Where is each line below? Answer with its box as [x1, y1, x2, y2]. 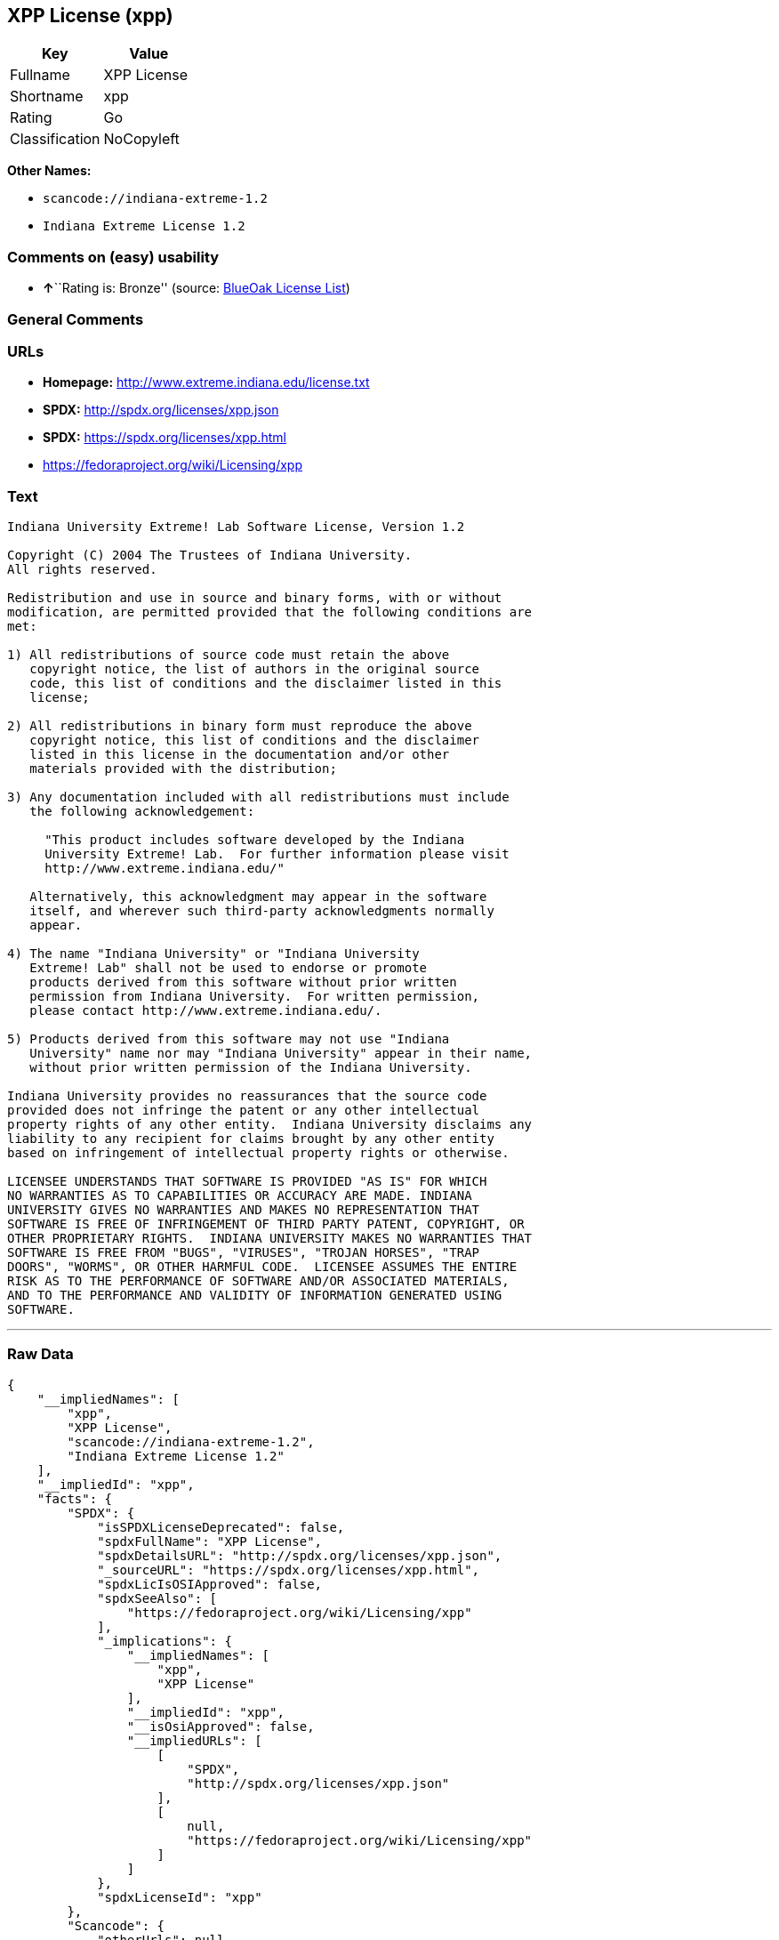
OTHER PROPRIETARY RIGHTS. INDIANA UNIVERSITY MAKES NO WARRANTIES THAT [7, 1231, 533, 1246]
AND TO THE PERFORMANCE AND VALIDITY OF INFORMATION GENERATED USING [7, 1288, 502, 1303]
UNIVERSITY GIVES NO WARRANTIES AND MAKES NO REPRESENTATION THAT [7, 1203, 480, 1218]
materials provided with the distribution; [29, 761, 337, 777]
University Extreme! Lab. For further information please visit [44, 847, 510, 862]
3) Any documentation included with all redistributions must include [7, 790, 510, 805]
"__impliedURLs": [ [126, 1733, 262, 1748]
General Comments [7, 310, 144, 328]
